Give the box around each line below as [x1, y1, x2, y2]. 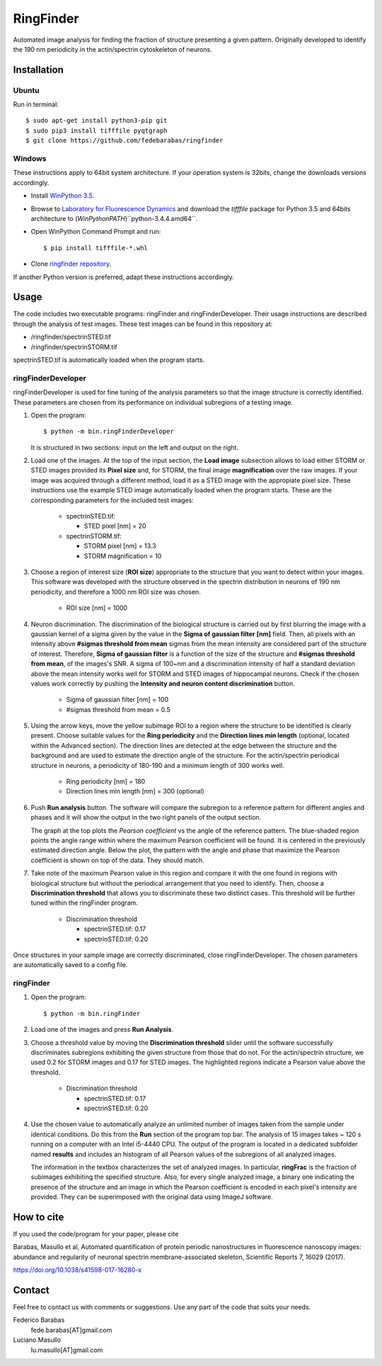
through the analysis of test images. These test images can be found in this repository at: [13, 320, 273, 328]
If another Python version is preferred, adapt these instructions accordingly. [13, 273, 235, 281]
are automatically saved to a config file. [13, 961, 128, 969]
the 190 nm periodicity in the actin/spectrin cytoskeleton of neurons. [13, 45, 212, 53]
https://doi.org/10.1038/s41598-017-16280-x [13, 1265, 141, 1275]
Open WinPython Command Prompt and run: [30, 227, 161, 236]
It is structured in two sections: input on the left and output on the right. [30, 443, 239, 451]
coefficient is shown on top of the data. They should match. [30, 856, 204, 864]
